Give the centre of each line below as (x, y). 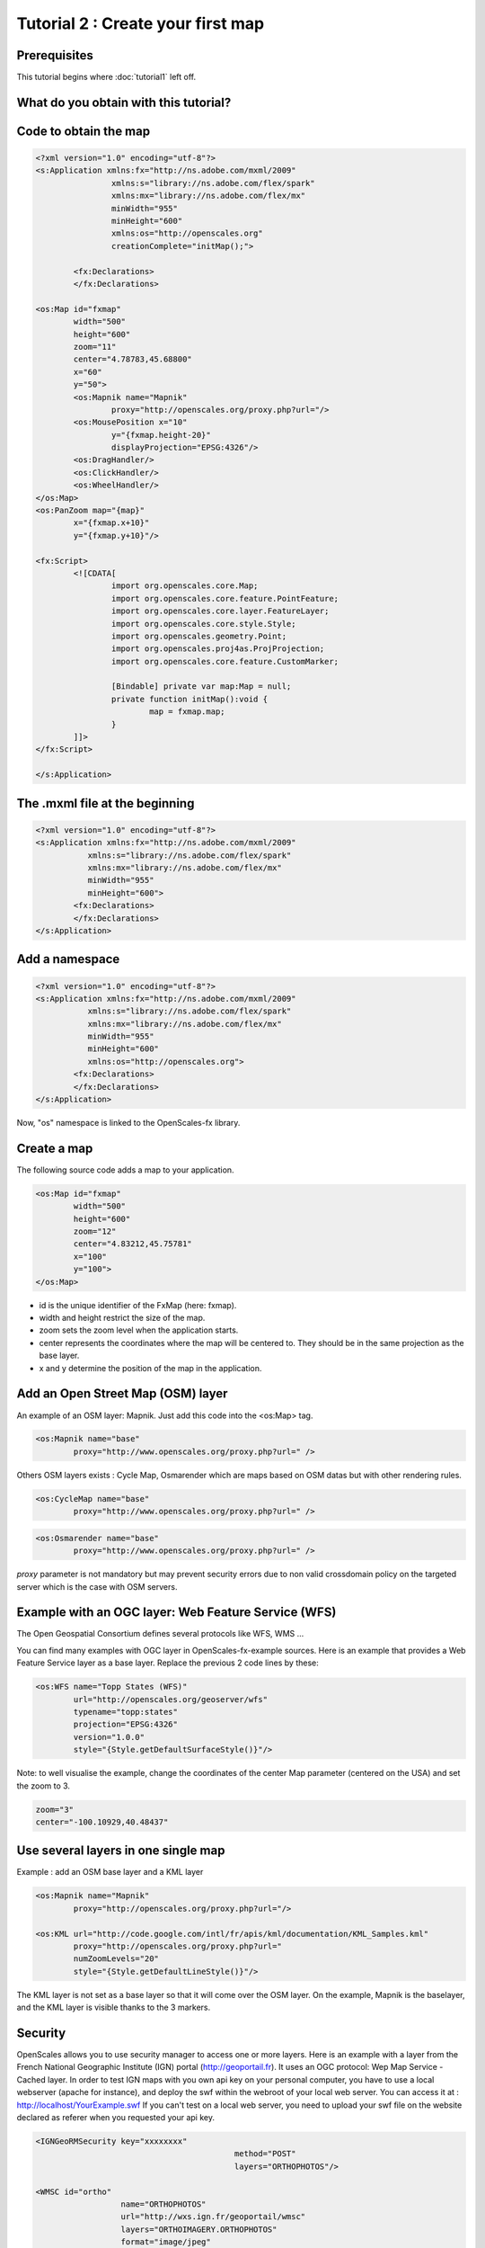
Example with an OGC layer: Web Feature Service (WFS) (176, 1613)
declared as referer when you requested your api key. (116, 2118)
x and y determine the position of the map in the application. (150, 1368)
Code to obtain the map (84, 131)
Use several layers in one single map (121, 1851)
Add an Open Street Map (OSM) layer (122, 1394)
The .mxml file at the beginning (106, 803)
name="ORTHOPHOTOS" (163, 2204)
